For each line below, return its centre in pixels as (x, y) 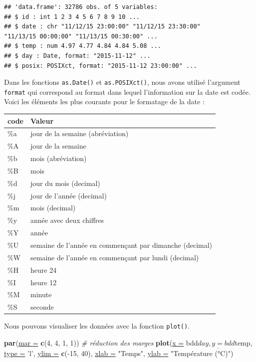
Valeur (42, 120)
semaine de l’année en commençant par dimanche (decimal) (121, 245)
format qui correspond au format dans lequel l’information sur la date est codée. (127, 91)
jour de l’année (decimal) (68, 195)
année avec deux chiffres (67, 220)
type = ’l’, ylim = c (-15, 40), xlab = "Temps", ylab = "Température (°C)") (119, 353)
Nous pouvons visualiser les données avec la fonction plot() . (97, 326)
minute (41, 294)
